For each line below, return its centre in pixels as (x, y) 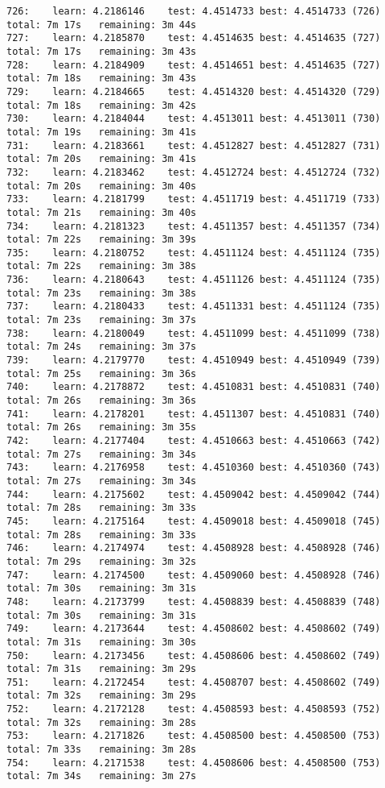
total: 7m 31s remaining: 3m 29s (102, 669)
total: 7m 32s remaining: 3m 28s (102, 722)
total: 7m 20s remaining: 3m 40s (102, 186)
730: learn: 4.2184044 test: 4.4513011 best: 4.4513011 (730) (194, 119)
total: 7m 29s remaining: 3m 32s (102, 561)
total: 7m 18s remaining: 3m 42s (102, 105)
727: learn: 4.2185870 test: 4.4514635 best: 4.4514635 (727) (194, 38)
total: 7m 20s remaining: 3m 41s (102, 159)
